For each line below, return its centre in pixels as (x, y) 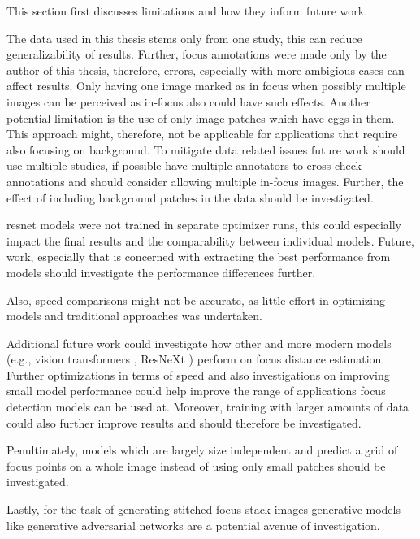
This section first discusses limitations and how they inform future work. (187, 11)
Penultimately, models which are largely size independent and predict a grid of (202, 450)
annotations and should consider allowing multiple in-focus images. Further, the (205, 181)
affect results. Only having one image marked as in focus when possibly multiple (206, 86)
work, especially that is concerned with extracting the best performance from (199, 256)
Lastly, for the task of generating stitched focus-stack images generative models (204, 509)
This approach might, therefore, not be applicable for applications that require (202, 134)
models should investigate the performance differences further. (161, 272)
